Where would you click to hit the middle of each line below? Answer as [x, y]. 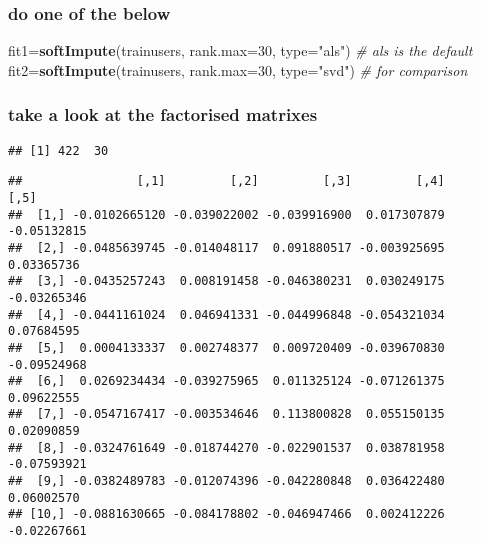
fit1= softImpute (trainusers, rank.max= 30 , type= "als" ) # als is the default [240, 50]
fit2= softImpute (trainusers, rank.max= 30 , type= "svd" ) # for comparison [238, 69]
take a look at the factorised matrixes [163, 114]
